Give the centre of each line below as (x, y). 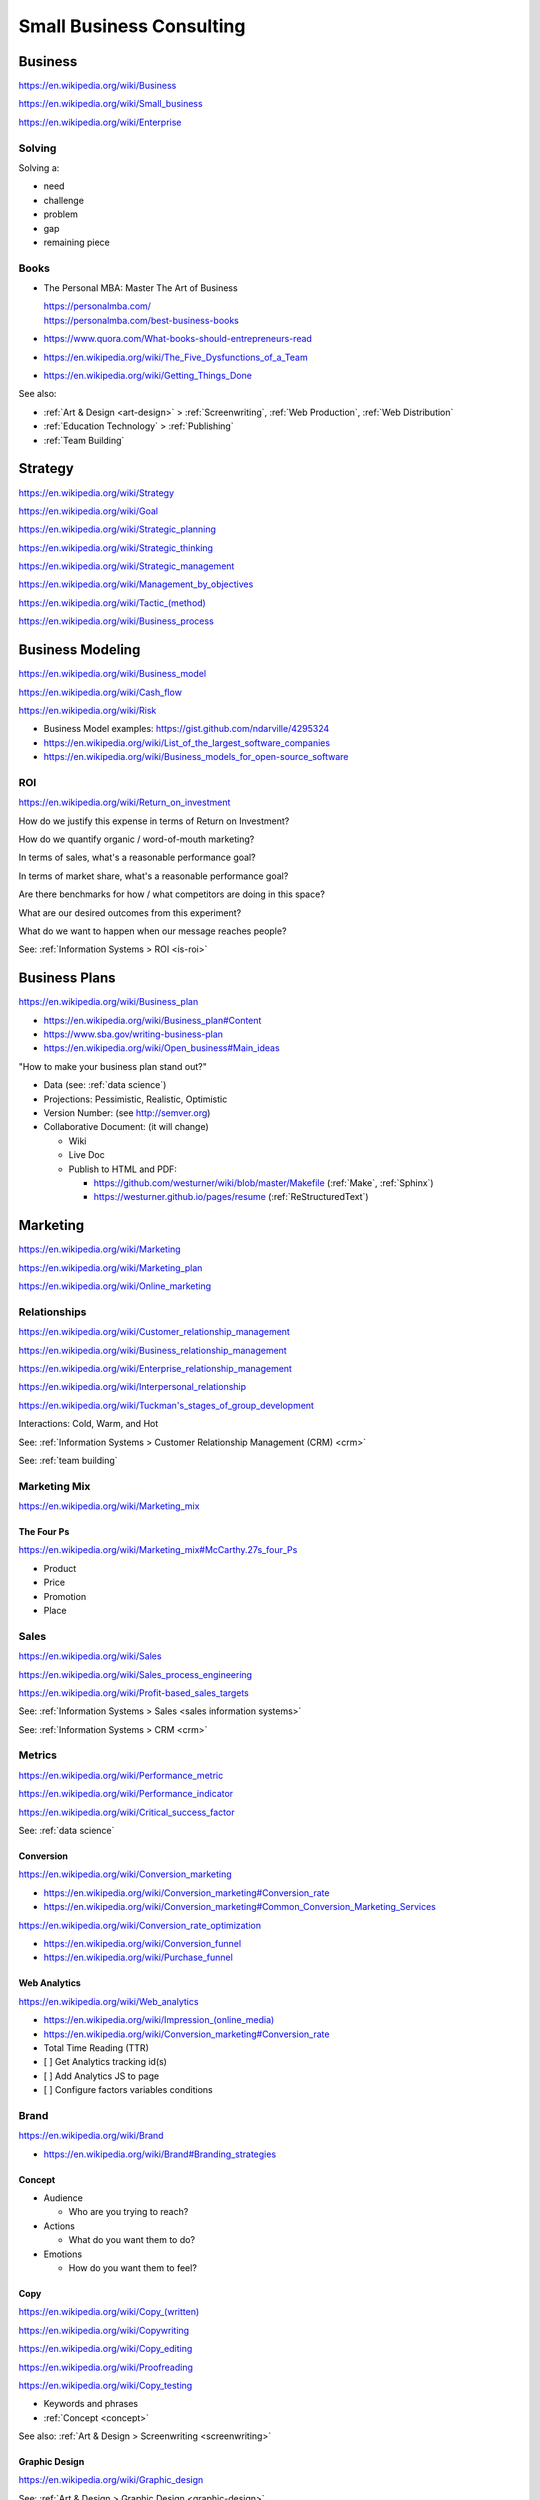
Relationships (52, 1312)
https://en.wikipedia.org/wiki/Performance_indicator (126, 1794)
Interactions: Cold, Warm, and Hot (88, 1424)
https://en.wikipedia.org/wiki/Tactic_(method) (112, 602)
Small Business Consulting (132, 26)
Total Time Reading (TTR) (96, 2047)
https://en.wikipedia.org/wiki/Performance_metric (121, 1775)
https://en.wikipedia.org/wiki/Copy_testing (105, 2385)
